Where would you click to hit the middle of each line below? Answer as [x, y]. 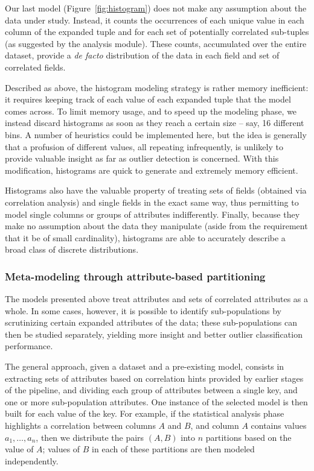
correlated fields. [35, 67]
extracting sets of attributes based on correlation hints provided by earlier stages [154, 378]
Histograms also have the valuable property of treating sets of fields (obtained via [156, 190]
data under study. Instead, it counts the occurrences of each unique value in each [155, 20]
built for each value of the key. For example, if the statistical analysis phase [145, 413]
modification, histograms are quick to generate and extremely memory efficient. [152, 170]
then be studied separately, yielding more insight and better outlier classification [154, 334]
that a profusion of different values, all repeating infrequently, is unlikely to [144, 146]
